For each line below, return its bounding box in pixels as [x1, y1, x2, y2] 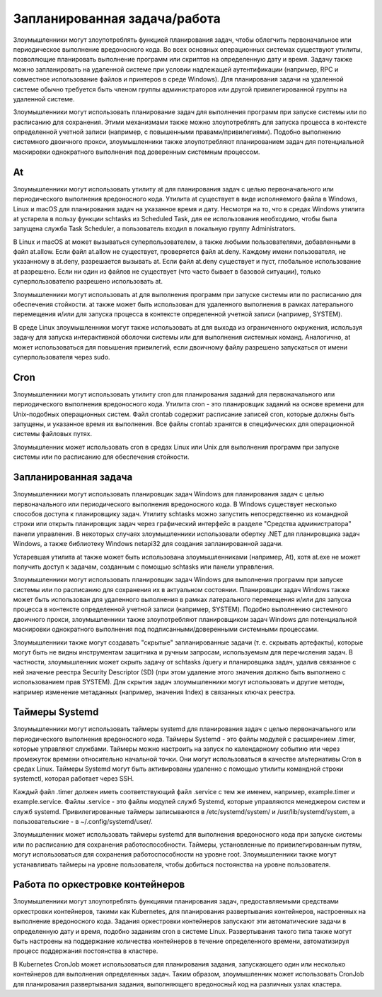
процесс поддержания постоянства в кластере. [13, 947, 158, 955]
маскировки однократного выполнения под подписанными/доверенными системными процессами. [13, 625, 319, 634]
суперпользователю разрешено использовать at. [13, 277, 163, 286]
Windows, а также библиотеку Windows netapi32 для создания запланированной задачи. [13, 540, 283, 548]
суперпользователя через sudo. [13, 353, 110, 361]
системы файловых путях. [13, 430, 92, 438]
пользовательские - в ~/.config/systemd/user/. [13, 818, 154, 825]
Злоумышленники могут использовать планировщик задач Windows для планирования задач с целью [13, 490, 325, 498]
